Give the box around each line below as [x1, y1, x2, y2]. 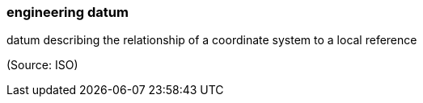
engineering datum [6, 4, 129, 20]
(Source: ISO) [6, 58, 78, 72]
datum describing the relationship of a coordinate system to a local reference [6, 33, 417, 47]
